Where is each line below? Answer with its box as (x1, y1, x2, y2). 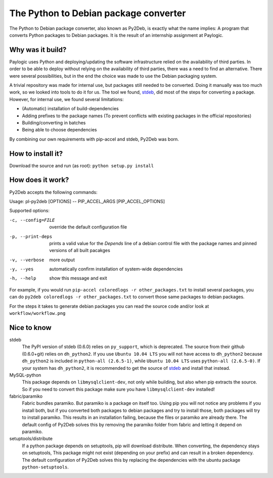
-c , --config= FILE (9, 217, 55, 223)
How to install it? (9, 149, 63, 158)
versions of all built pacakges (49, 248, 111, 254)
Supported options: (9, 208, 50, 214)
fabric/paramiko (9, 393, 43, 399)
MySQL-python (9, 372, 41, 378)
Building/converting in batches (22, 119, 86, 126)
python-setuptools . (22, 464, 69, 470)
